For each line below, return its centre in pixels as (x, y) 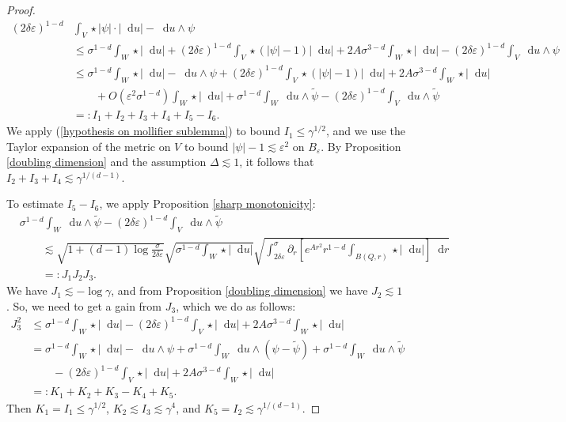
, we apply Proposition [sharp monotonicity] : (207, 203)
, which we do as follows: (236, 305)
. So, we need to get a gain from (84, 305)
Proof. (21, 9)
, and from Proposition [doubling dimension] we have (239, 290)
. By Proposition (361, 146)
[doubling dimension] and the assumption (106, 162)
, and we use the (366, 131)
